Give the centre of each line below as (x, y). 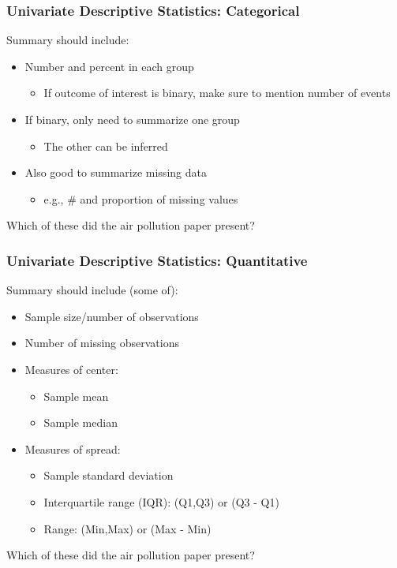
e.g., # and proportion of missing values (141, 198)
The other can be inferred (106, 146)
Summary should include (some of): (92, 290)
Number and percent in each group (109, 66)
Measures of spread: (73, 448)
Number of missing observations (102, 343)
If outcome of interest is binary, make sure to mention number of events (217, 93)
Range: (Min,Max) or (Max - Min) (127, 528)
